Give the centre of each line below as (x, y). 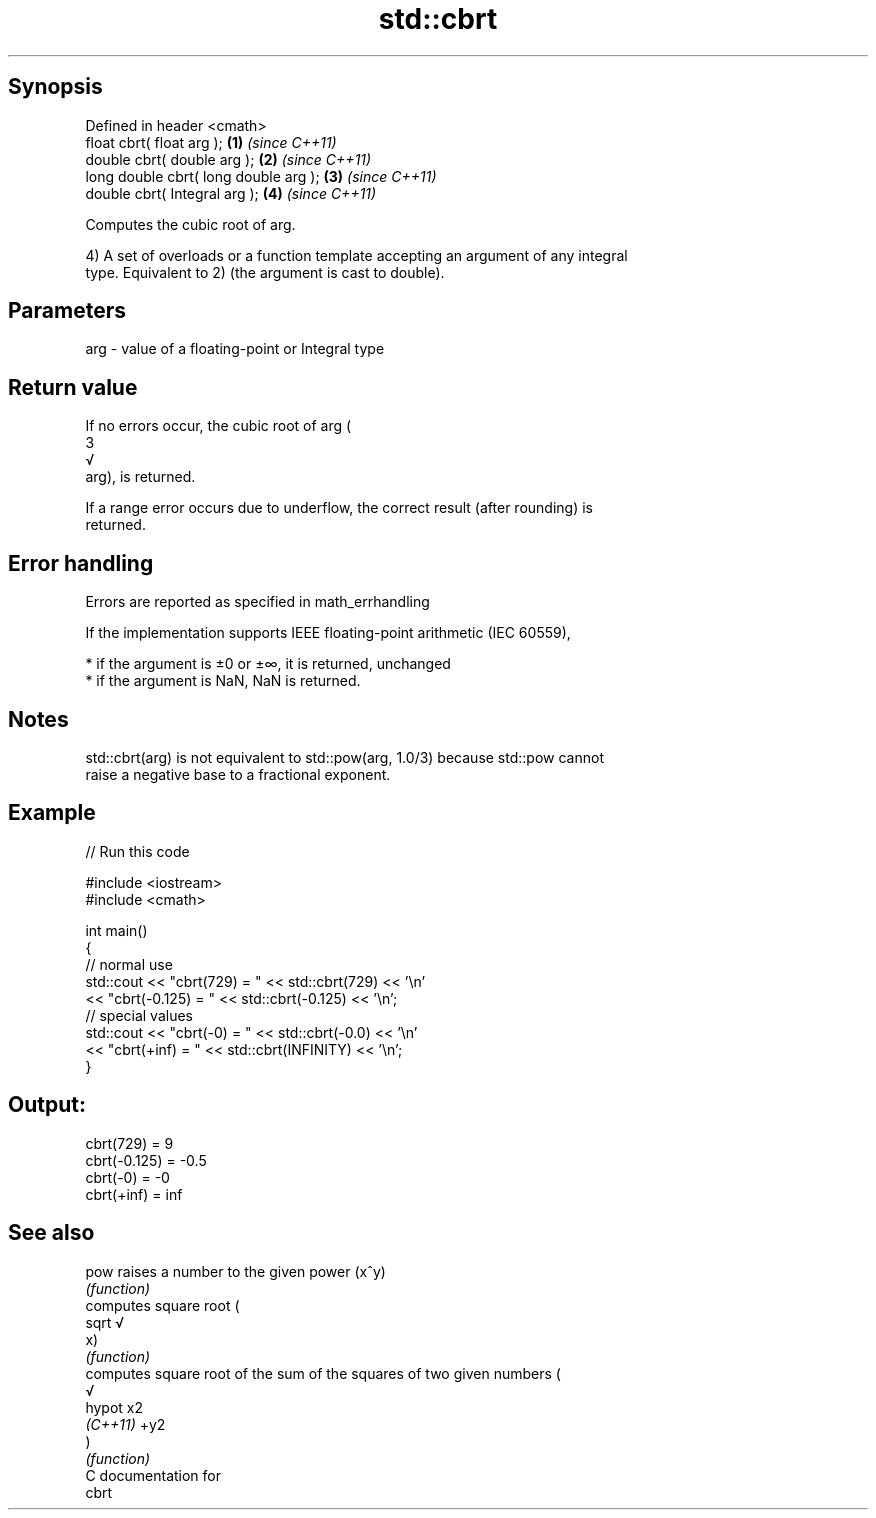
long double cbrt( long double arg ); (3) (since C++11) (261, 176)
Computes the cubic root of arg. (190, 224)
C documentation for (153, 1475)
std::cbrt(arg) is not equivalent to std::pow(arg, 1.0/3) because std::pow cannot (344, 757)
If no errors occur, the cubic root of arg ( (218, 426)
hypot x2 (114, 1407)
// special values (139, 1015)
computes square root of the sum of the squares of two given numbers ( (323, 1373)
